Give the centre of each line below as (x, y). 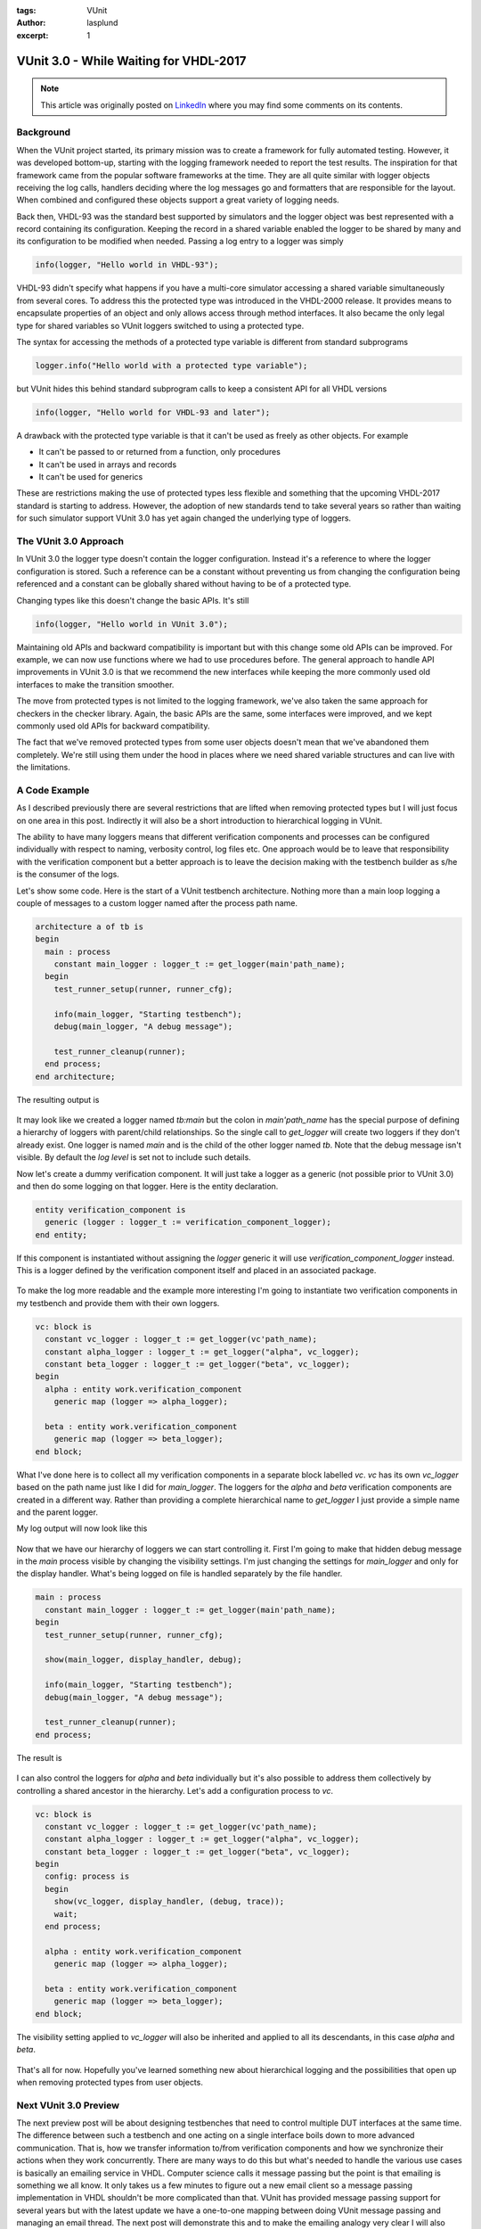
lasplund (102, 23)
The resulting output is (58, 1099)
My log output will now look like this (82, 1528)
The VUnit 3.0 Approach (70, 541)
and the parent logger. (57, 1512)
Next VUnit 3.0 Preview (68, 2105)
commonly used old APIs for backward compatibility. (113, 726)
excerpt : (33, 35)
